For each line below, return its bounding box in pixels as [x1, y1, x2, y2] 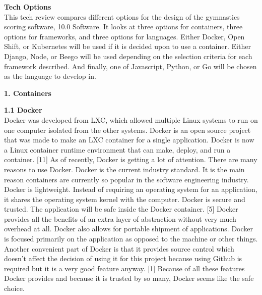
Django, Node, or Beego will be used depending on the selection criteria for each [4, 51, 252, 61]
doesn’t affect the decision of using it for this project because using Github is [4, 253, 242, 264]
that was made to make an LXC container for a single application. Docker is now [4, 134, 254, 145]
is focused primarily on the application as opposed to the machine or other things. [4, 233, 258, 244]
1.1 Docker [4, 105, 42, 115]
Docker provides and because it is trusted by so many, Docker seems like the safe [4, 273, 254, 283]
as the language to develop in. [4, 71, 96, 81]
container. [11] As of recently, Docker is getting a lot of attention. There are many [4, 154, 257, 165]
